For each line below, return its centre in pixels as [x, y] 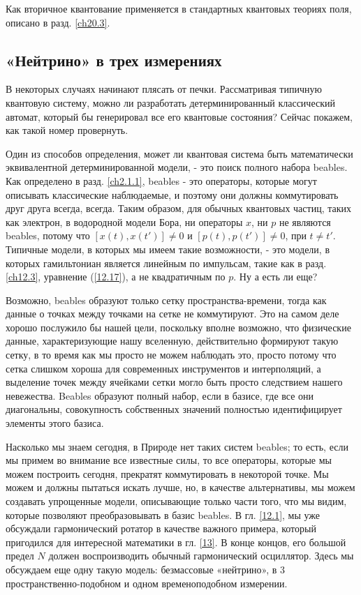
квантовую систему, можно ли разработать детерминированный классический [170, 102]
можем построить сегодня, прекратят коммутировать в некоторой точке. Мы [167, 473]
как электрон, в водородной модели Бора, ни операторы [124, 221]
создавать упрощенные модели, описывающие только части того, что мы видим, [176, 501]
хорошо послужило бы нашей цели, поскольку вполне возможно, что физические [178, 327]
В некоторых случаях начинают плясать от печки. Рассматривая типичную [164, 89]
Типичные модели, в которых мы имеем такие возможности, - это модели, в [168, 249]
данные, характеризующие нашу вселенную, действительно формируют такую [172, 341]
